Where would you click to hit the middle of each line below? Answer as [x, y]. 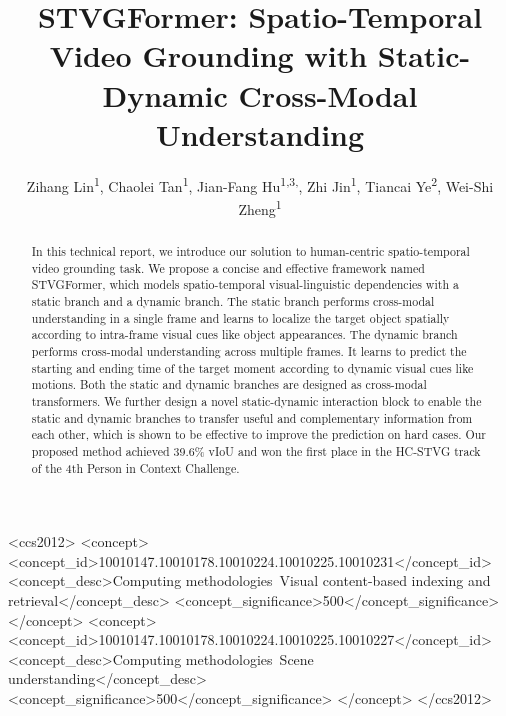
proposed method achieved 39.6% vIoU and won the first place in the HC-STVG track [256, 450]
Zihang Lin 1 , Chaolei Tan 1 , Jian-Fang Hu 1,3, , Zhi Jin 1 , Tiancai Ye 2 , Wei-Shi [260, 184]
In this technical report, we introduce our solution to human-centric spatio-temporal [250, 250]
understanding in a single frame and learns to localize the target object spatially [240, 317]
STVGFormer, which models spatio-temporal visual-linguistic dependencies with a [245, 284]
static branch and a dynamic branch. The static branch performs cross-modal [233, 300]
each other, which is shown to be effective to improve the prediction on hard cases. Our [259, 434]
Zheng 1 [260, 207]
